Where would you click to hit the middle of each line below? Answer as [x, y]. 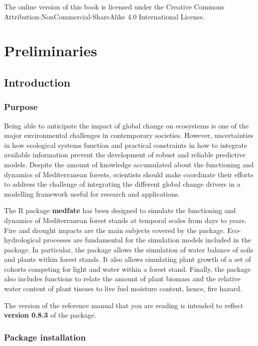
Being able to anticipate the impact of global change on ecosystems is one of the [127, 125]
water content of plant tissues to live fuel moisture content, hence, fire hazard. [123, 288]
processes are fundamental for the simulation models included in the [147, 240]
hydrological [22, 240]
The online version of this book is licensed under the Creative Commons [114, 6]
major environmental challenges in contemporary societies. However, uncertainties [129, 135]
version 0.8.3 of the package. [50, 315]
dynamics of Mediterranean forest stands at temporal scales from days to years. [125, 220]
